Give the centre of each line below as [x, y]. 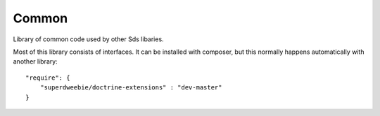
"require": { [48, 78]
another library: [35, 61]
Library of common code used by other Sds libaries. [89, 39]
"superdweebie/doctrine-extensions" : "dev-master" [131, 88]
